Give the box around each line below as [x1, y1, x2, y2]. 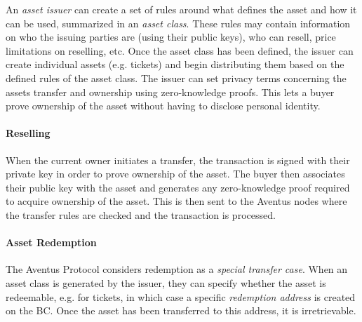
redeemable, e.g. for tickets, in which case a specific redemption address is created [6, 289, 356, 304]
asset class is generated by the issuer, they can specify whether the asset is [6, 275, 326, 290]
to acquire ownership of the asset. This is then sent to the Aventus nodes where [6, 194, 347, 208]
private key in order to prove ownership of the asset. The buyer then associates [6, 166, 345, 181]
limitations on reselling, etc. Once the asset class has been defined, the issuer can [6, 43, 354, 58]
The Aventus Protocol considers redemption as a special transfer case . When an [6, 262, 348, 276]
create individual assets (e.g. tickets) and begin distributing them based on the [6, 57, 344, 72]
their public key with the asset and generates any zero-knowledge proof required [6, 180, 350, 194]
